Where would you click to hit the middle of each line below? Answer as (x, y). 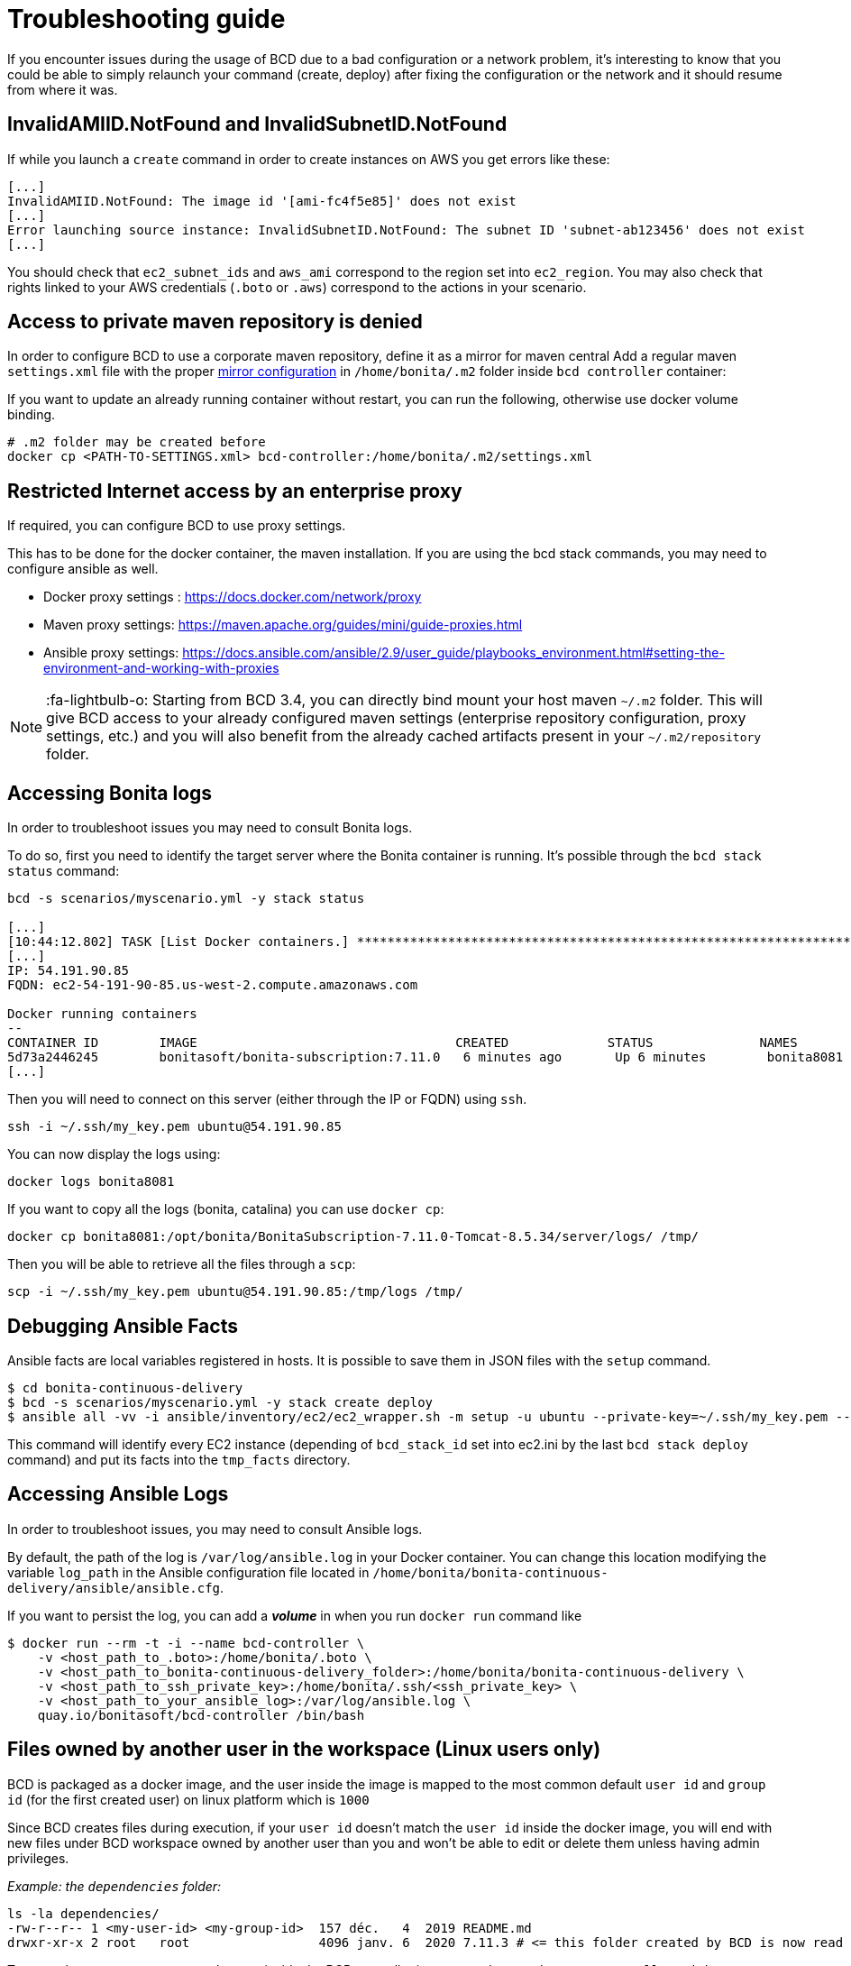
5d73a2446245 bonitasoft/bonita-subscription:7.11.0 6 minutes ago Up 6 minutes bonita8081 (425, 1057)
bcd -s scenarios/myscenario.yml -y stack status (186, 899)
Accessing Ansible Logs (118, 1494)
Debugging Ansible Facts (123, 1326)
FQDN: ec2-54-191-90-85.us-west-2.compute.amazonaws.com (213, 985)
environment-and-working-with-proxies (161, 668)
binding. (32, 415)
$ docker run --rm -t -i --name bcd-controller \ (186, 1643)
